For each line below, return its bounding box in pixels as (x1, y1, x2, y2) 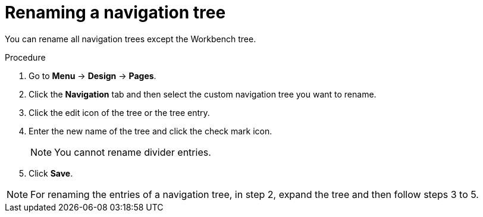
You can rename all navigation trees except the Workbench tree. (5, 33, 256, 44)
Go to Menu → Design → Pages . (29, 70, 156, 81)
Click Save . (29, 168, 73, 178)
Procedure (5, 52, 46, 62)
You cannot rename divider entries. (54, 146, 211, 158)
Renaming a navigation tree (5, 2, 226, 23)
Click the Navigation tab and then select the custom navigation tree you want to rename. (29, 89, 377, 99)
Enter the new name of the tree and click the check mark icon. (29, 125, 272, 136)
